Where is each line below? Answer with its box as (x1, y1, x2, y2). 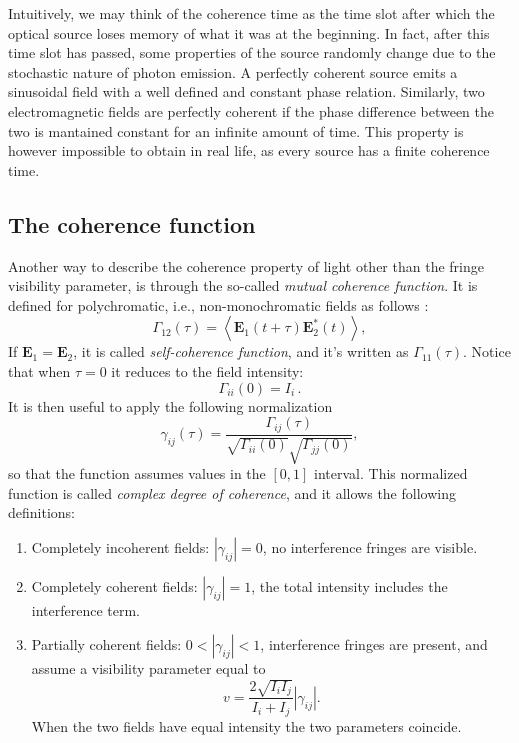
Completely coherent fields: (31, 575, 198, 596)
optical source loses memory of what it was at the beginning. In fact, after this (8, 22, 490, 43)
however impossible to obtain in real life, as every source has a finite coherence (8, 140, 490, 161)
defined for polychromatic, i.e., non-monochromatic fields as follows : (8, 294, 429, 315)
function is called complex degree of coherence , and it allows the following (8, 482, 456, 503)
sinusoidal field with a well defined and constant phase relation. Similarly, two (8, 81, 485, 102)
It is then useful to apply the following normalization (8, 395, 333, 416)
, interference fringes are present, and (260, 634, 488, 655)
